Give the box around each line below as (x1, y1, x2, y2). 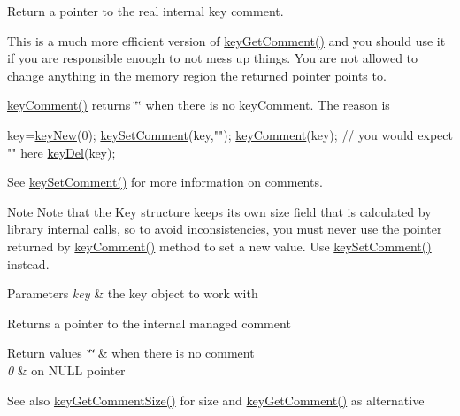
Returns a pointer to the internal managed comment (7, 313, 291, 332)
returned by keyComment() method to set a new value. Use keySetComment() (7, 236, 432, 255)
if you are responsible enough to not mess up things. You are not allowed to (7, 49, 418, 67)
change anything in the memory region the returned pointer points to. (7, 65, 387, 84)
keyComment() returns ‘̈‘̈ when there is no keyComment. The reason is (7, 96, 390, 114)
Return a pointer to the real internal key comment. (7, 2, 284, 19)
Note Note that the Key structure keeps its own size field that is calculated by (7, 202, 432, 220)
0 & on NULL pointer (7, 360, 126, 379)
